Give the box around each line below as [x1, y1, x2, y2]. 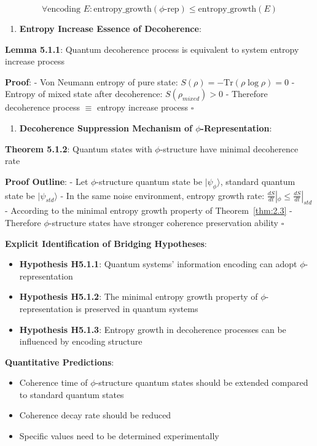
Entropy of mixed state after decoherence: [5, 87, 163, 100]
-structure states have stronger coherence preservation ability [49, 216, 279, 229]
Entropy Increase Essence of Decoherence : [19, 22, 202, 34]
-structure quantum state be [96, 174, 202, 187]
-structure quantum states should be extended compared [95, 376, 308, 389]
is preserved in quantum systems [76, 302, 198, 315]
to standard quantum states [19, 388, 124, 401]
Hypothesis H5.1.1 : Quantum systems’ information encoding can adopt [19, 257, 297, 270]
